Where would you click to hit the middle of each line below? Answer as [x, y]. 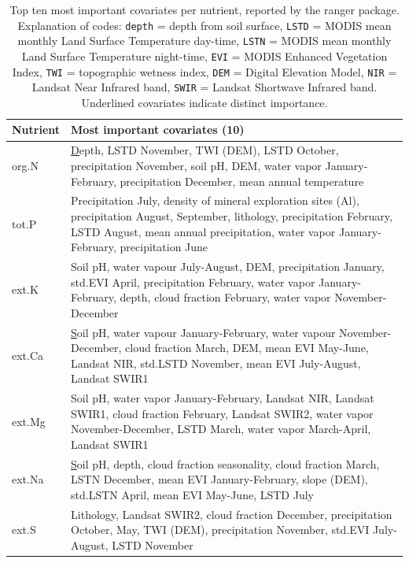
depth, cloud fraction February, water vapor [225, 297]
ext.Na [28, 479]
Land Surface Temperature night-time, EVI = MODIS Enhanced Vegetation [204, 56]
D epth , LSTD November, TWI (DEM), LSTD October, [205, 150]
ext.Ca [28, 355]
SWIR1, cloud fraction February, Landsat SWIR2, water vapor [222, 413]
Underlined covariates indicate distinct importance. [204, 102]
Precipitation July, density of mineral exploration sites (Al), [215, 200]
